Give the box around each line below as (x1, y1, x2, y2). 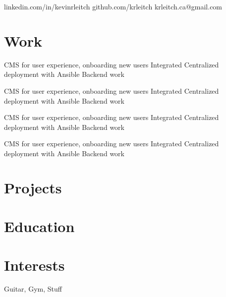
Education (4, 216, 75, 237)
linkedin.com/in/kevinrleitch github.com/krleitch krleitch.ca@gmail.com (4, 1, 223, 11)
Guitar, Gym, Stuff (4, 284, 62, 294)
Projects (4, 177, 62, 197)
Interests (4, 255, 65, 275)
